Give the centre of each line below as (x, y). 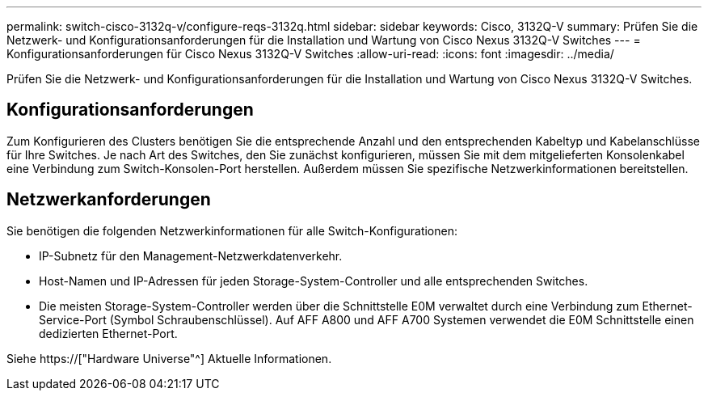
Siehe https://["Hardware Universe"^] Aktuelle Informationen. (169, 358)
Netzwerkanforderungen (109, 200)
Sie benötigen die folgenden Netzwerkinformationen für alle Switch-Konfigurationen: (232, 230)
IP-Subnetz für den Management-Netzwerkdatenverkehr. (191, 256)
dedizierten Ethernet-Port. (108, 333)
